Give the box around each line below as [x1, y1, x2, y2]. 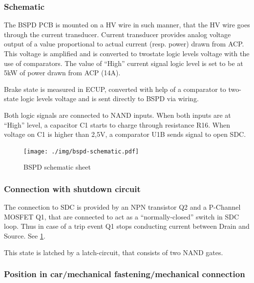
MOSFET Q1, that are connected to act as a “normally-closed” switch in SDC [4, 211, 239, 221]
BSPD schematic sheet [23, 162, 91, 172]
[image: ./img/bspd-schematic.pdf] [23, 148, 139, 155]
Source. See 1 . [4, 231, 45, 240]
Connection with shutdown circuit [4, 182, 141, 195]
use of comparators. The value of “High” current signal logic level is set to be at [4, 58, 243, 68]
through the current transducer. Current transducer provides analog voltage [4, 29, 231, 39]
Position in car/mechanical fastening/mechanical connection [4, 268, 245, 280]
